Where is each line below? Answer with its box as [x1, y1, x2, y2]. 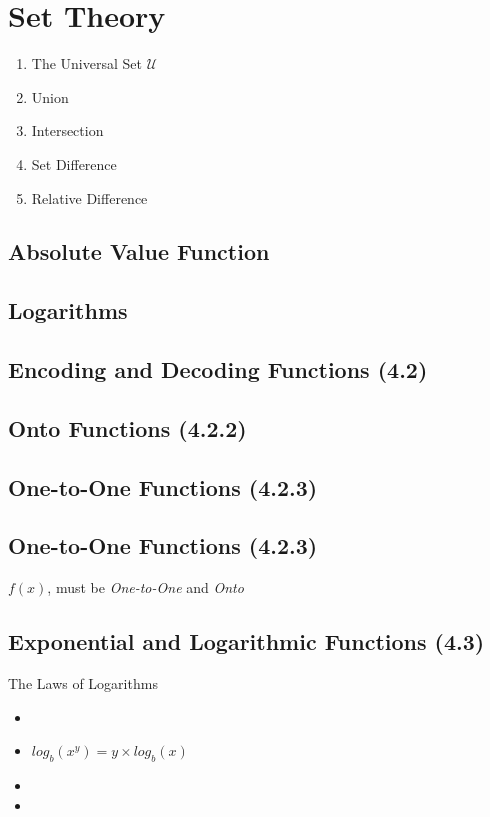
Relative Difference [31, 187, 148, 208]
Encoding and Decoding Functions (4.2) [8, 354, 428, 385]
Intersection [31, 120, 104, 141]
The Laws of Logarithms [8, 673, 158, 693]
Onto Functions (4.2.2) [8, 412, 247, 443]
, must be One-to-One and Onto [47, 577, 244, 598]
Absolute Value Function [8, 236, 270, 267]
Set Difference [31, 153, 117, 174]
